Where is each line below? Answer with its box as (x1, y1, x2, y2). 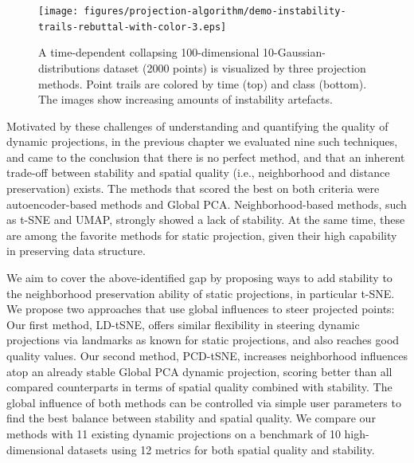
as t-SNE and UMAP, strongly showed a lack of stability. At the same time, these (6, 211, 405, 228)
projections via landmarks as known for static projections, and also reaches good (6, 332, 400, 348)
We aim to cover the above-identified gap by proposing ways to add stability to (6, 269, 393, 286)
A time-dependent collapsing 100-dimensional (38, 44, 260, 61)
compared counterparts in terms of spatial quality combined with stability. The (6, 379, 393, 395)
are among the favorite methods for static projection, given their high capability (6, 226, 397, 243)
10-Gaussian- (263, 44, 326, 61)
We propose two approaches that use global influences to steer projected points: (6, 300, 395, 317)
